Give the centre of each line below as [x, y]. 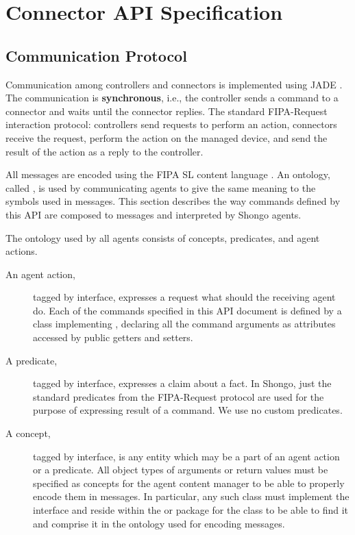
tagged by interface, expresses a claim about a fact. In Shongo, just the [182, 383]
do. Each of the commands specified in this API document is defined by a [187, 310]
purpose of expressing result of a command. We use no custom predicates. [188, 410]
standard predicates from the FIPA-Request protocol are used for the [179, 396]
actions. [22, 251]
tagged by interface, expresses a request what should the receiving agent [184, 297]
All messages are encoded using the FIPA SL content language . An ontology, [168, 174]
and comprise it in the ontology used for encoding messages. [159, 523]
